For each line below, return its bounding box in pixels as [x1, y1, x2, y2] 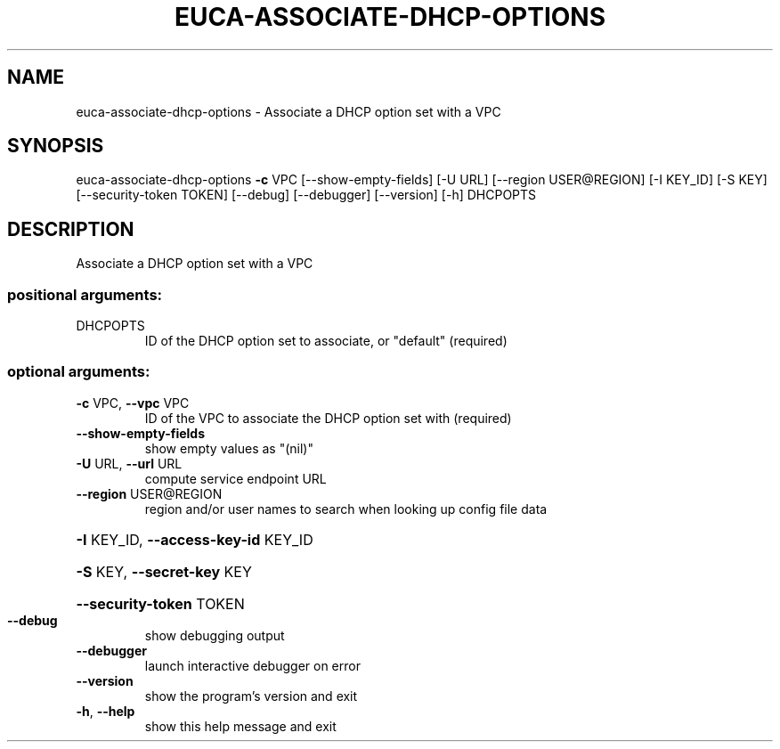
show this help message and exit [144, 718, 337, 734]
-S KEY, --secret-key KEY [76, 562, 252, 581]
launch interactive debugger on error [144, 657, 361, 673]
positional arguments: [7, 285, 163, 304]
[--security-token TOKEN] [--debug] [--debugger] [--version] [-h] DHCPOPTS [76, 187, 537, 203]
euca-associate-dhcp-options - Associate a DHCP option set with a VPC [76, 103, 501, 119]
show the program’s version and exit [144, 688, 358, 704]
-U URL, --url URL [76, 455, 183, 471]
